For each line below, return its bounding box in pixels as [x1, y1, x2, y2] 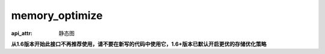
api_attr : [11, 30, 33, 37]
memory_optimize [11, 9, 103, 22]
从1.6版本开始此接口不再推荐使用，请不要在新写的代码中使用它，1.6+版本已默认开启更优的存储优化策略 [11, 40, 267, 47]
